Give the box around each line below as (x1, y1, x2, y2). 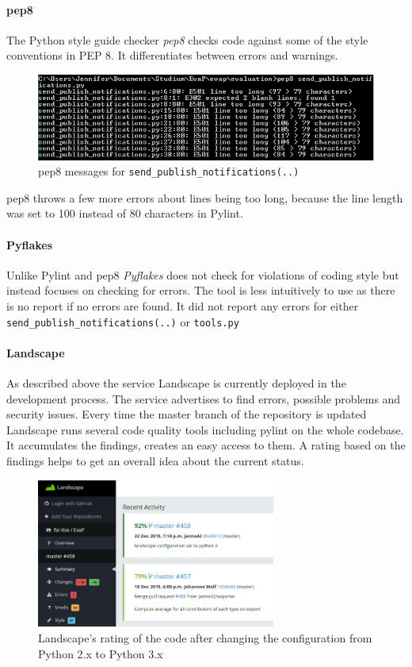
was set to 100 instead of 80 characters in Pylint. (6, 205, 243, 222)
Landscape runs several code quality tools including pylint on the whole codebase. (6, 421, 404, 438)
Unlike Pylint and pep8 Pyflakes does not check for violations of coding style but (6, 266, 399, 283)
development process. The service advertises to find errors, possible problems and (6, 390, 401, 407)
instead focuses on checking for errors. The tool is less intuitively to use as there (6, 282, 395, 299)
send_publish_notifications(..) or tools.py (6, 313, 239, 330)
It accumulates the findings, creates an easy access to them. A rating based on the (6, 437, 406, 453)
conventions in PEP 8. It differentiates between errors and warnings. (6, 47, 338, 64)
